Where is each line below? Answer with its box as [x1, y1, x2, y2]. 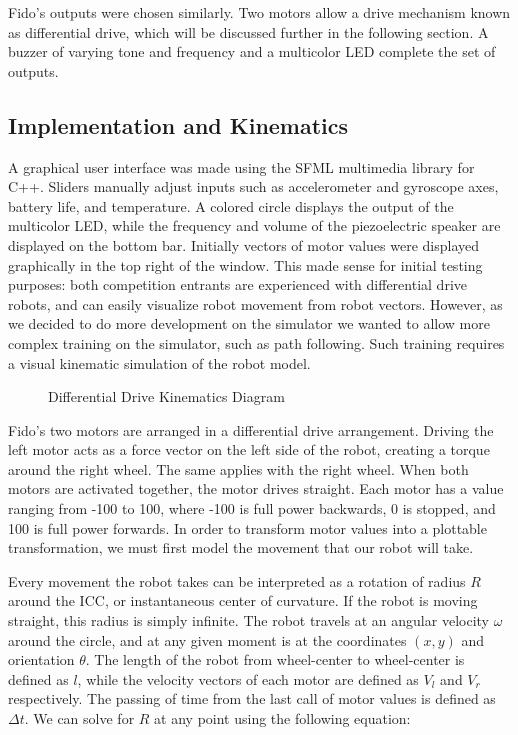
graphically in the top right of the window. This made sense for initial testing [8, 254, 483, 275]
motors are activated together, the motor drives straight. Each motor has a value [8, 478, 504, 499]
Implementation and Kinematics [8, 109, 349, 140]
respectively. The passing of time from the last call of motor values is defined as [8, 688, 496, 709]
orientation [8, 649, 75, 670]
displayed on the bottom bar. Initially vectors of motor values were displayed [8, 234, 480, 255]
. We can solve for [24, 708, 135, 729]
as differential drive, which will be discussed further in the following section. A [8, 21, 489, 42]
